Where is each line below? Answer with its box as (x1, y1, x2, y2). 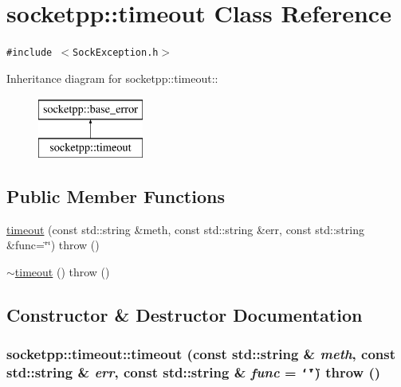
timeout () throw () (14, 263, 110, 279)
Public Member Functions (6, 183, 225, 208)
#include (6, 47, 53, 59)
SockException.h (73, 47, 159, 59)
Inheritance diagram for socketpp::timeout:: (6, 69, 218, 86)
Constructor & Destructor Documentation (6, 302, 363, 326)
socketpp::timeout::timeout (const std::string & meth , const (6, 344, 396, 364)
